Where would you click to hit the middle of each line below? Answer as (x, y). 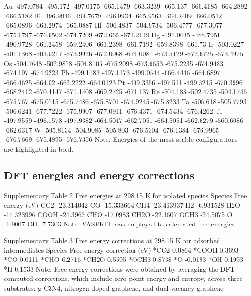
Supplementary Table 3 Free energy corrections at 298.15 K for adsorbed (112, 240)
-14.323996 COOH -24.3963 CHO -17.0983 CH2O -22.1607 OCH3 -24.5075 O (118, 214)
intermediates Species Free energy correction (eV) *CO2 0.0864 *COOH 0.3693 (121, 250)
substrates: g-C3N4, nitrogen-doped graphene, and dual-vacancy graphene (114, 288)
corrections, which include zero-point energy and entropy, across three (139, 278)
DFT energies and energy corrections (99, 175)
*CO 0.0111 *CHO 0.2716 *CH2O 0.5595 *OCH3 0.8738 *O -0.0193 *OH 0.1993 (124, 259)
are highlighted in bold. (39, 148)
